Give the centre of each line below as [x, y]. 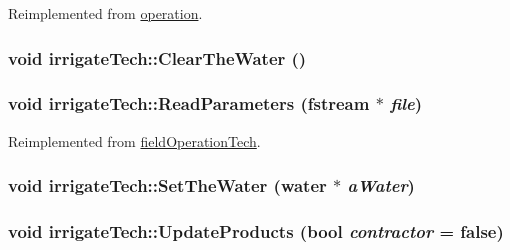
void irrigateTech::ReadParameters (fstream [189, 103]
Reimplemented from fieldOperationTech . [134, 140]
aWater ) [381, 185]
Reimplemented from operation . [105, 13]
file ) [406, 103]
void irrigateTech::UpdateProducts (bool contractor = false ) [256, 231]
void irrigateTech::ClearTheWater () [157, 57]
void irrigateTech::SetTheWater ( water [167, 185]
